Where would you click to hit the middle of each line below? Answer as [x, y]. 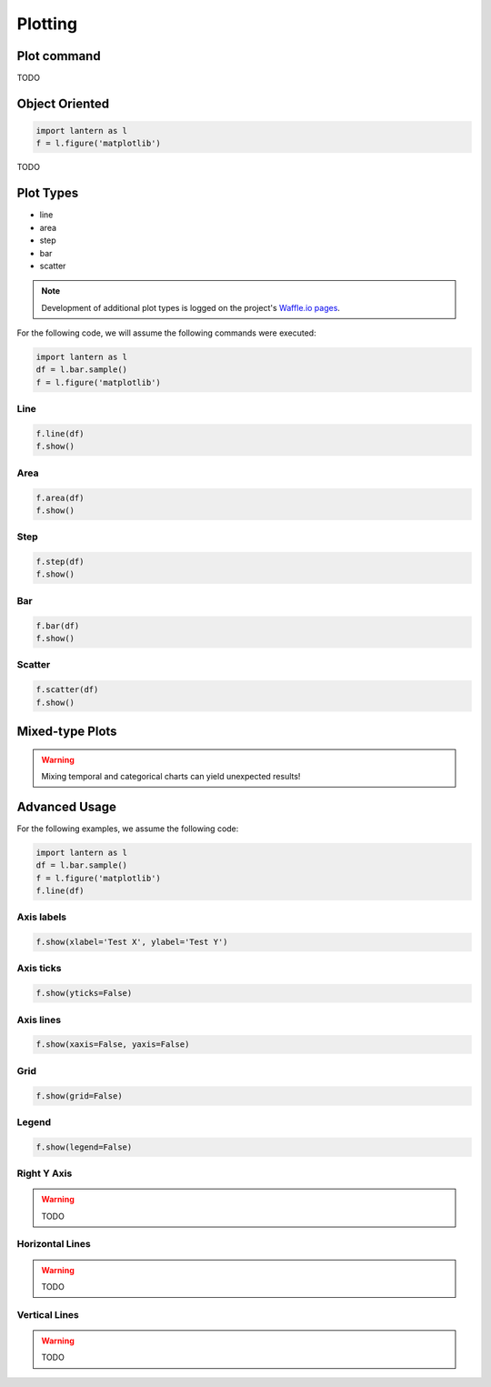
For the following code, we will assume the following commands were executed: [167, 333]
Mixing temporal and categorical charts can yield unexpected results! [171, 776]
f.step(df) [60, 562]
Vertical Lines [48, 1314]
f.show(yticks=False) [84, 993]
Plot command [59, 56]
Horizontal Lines [54, 1244]
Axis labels [42, 917]
